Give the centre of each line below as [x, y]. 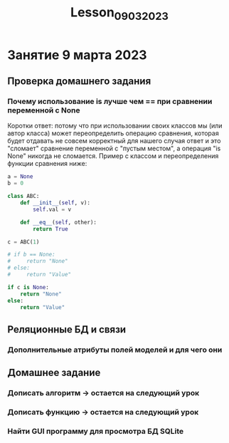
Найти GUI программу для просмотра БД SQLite [96, 431]
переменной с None [44, 110]
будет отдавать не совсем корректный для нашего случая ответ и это [114, 141]
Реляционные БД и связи [67, 329]
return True [51, 229]
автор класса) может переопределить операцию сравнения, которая [113, 133]
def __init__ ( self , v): [55, 203]
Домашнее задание [54, 373]
